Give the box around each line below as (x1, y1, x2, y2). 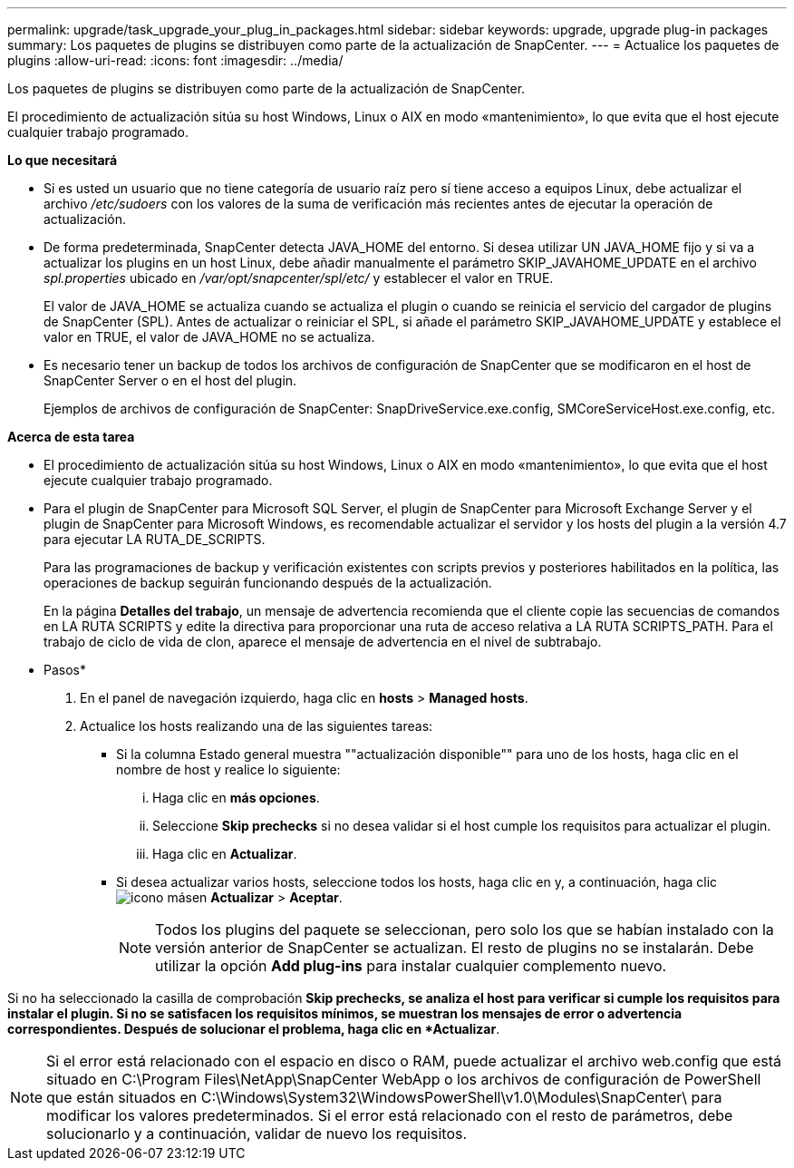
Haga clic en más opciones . (152, 790, 320, 805)
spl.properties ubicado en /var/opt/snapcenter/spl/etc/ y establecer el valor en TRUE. (44, 270, 554, 286)
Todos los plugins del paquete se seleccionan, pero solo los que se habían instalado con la (155, 920, 774, 939)
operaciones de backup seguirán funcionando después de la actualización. (44, 575, 492, 590)
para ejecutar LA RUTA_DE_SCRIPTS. (44, 531, 266, 547)
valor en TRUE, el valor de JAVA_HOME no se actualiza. (44, 329, 375, 345)
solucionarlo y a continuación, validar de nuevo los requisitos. (46, 1124, 468, 1143)
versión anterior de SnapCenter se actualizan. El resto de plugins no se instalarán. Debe (155, 939, 754, 957)
